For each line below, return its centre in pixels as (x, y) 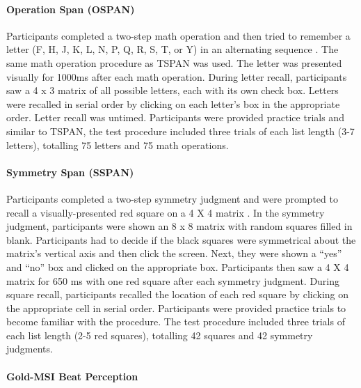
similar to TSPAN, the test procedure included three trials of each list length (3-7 (180, 131)
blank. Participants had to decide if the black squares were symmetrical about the (181, 239)
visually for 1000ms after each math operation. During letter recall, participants (177, 76)
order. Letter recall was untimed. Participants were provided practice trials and (175, 117)
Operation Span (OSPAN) (71, 9)
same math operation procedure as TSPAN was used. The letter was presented (174, 62)
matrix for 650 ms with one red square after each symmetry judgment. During (173, 280)
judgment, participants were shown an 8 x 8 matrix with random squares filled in (179, 226)
